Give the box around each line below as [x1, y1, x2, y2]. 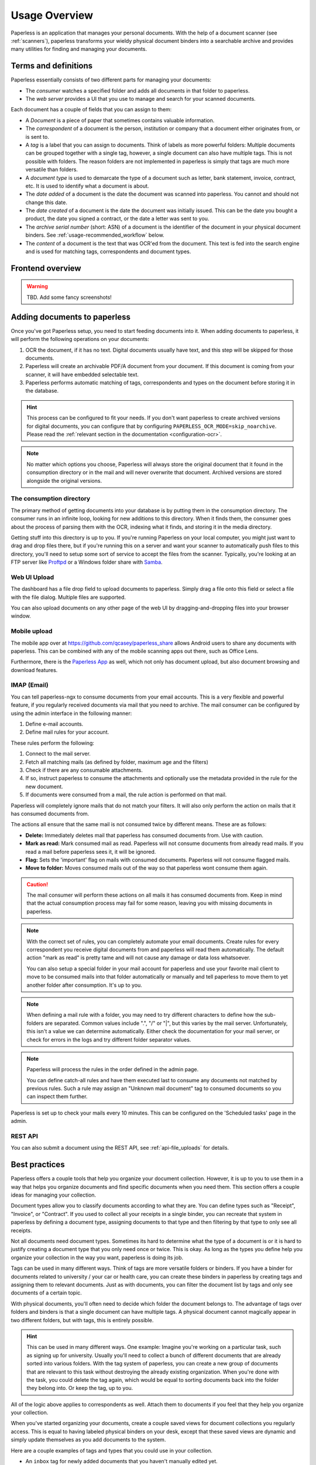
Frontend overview [11, 263, 81, 273]
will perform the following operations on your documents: [11, 336, 149, 343]
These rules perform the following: [11, 739, 95, 747]
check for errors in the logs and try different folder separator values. [26, 1036, 191, 1043]
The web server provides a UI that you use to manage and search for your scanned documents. [25, 96, 256, 103]
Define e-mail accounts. [25, 721, 84, 728]
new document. [25, 783, 64, 790]
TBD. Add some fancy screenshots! [26, 294, 112, 301]
